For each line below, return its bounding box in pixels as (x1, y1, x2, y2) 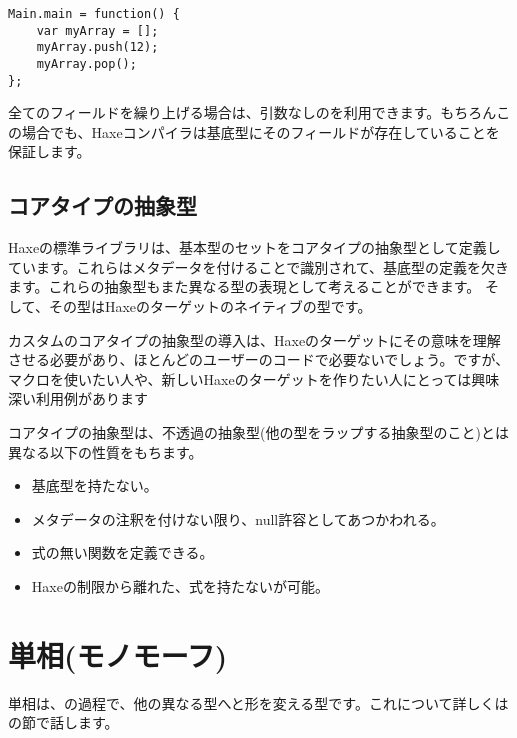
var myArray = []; (36, 23, 159, 38)
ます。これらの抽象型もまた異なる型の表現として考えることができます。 (8, 276, 481, 297)
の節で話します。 (8, 712, 119, 733)
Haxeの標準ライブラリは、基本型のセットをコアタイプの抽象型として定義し (8, 237, 501, 258)
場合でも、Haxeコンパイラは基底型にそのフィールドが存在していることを (21, 121, 500, 142)
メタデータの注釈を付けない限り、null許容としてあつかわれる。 (31, 508, 445, 529)
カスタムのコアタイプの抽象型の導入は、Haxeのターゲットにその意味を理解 (8, 329, 501, 350)
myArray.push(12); (36, 40, 159, 55)
